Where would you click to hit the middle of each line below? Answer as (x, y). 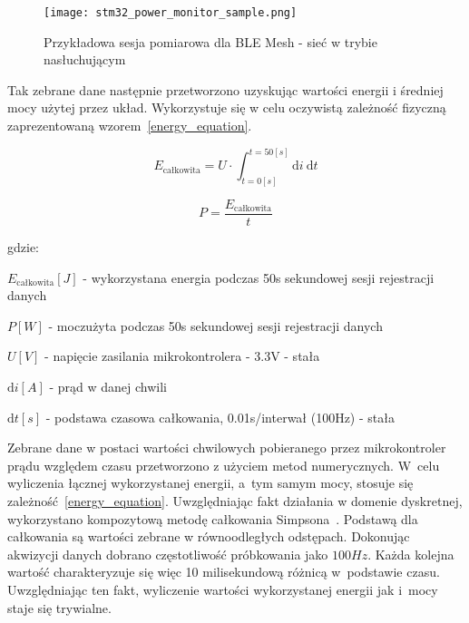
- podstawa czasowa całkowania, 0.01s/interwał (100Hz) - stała (220, 417)
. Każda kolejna (411, 554)
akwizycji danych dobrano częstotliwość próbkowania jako (168, 554)
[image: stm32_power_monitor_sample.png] (171, 13)
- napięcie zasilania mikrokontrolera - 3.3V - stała (182, 356)
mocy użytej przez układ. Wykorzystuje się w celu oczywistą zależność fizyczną (227, 107)
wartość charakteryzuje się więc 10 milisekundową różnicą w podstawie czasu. (224, 572)
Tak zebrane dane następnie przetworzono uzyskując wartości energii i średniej (225, 89)
